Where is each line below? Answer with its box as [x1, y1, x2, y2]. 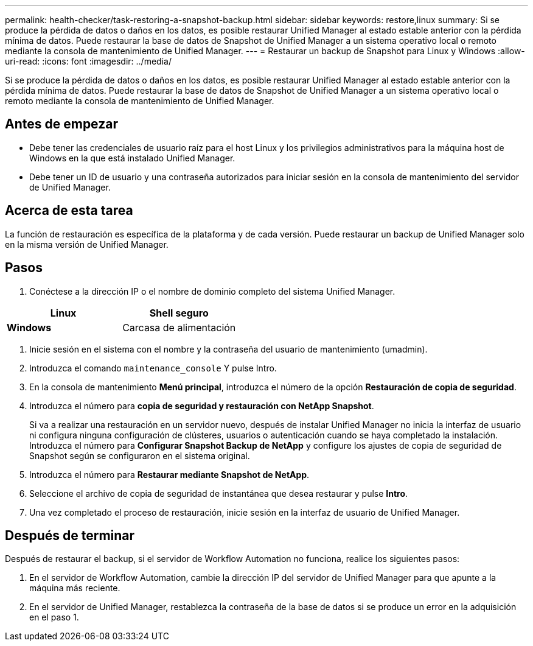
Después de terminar [5, 527, 135, 543]
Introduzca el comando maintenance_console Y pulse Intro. [29, 362, 277, 373]
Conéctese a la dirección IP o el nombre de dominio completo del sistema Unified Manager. [29, 286, 395, 297]
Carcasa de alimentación [122, 321, 236, 334]
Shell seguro [149, 306, 209, 319]
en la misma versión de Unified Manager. [5, 239, 169, 250]
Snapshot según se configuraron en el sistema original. [29, 450, 250, 461]
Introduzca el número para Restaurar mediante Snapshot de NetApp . [29, 469, 310, 480]
